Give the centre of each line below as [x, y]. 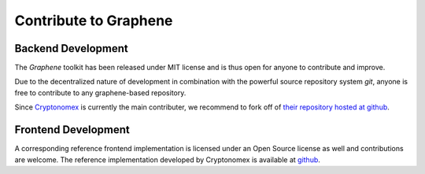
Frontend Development [72, 130]
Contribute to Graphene [94, 20]
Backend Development [72, 48]
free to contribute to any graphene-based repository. [100, 93]
